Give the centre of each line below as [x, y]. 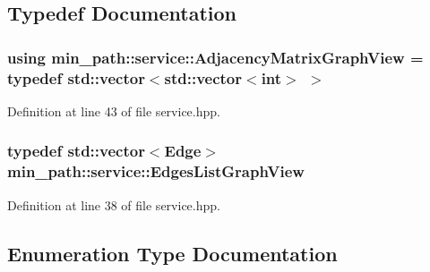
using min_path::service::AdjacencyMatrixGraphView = [215, 57]
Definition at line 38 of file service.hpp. [114, 204]
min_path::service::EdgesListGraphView [156, 171]
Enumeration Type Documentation [172, 253]
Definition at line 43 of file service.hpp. [114, 110]
